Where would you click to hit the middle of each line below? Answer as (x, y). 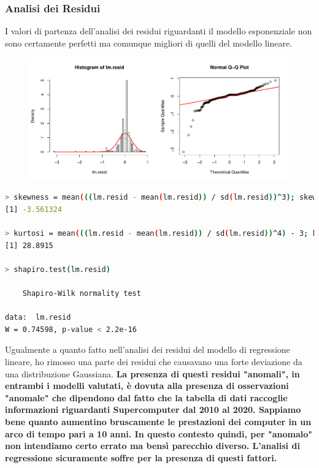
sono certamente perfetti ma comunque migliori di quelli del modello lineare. (149, 43)
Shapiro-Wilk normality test (82, 294)
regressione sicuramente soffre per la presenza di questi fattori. (141, 457)
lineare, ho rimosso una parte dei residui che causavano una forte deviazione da (154, 362)
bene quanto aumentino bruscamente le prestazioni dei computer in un (158, 422)
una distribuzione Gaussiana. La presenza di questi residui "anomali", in (152, 373)
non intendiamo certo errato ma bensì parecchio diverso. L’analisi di (152, 446)
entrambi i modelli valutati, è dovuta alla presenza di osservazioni (147, 386)
